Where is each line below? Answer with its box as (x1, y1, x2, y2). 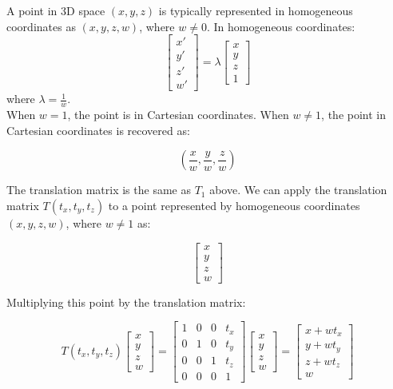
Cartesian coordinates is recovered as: (6, 121, 190, 138)
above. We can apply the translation (209, 181, 387, 198)
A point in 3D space (6, 2, 105, 18)
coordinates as (6, 18, 76, 34)
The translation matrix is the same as (6, 181, 191, 198)
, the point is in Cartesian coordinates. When (67, 106, 289, 123)
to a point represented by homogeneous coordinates (108, 196, 360, 213)
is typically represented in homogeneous (158, 2, 353, 18)
